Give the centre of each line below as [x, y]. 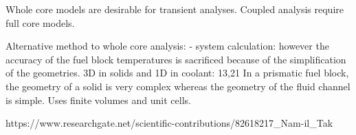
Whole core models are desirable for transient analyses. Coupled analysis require [175, 9]
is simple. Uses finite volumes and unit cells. [98, 100]
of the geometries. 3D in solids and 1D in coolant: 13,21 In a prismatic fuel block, [177, 73]
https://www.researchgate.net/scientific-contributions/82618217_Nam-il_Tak [169, 123]
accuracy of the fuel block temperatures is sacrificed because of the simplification [176, 59]
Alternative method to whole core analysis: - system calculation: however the [167, 46]
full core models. [40, 22]
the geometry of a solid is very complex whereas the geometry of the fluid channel [178, 86]
